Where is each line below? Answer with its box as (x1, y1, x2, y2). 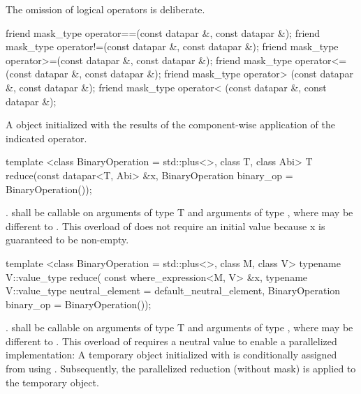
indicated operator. (6, 130, 87, 145)
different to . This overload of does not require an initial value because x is (6, 218, 325, 233)
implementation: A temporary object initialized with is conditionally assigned (6, 347, 337, 362)
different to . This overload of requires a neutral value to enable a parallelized (6, 333, 337, 348)
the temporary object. (6, 374, 99, 389)
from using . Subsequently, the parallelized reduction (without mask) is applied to (6, 361, 356, 376)
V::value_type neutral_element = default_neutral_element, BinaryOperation (6, 283, 341, 298)
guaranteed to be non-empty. (6, 232, 129, 247)
